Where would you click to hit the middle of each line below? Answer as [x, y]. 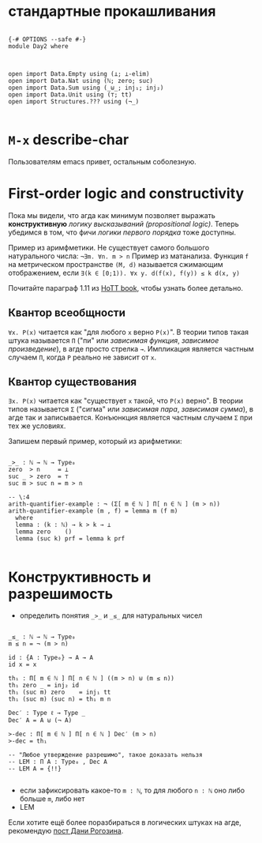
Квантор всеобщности [67, 313]
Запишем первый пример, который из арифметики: [95, 442]
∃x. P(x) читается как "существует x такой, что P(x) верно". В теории [125, 401]
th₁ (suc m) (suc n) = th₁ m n [60, 699]
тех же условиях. [37, 426]
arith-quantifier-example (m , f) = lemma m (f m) [93, 511]
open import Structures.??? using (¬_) [74, 101]
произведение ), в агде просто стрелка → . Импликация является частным [131, 348]
